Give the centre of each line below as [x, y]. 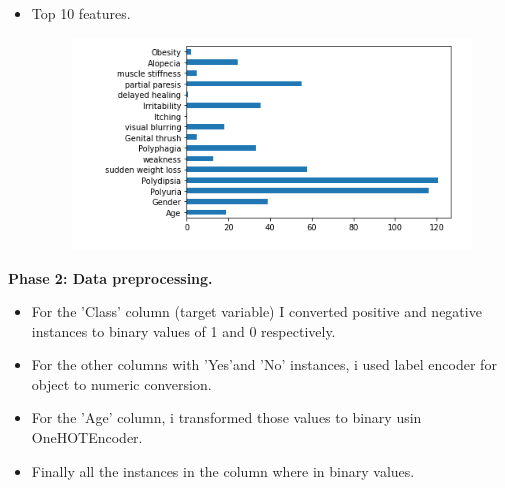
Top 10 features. [81, 13]
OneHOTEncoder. [87, 437]
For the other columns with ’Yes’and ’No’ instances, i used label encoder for [264, 364]
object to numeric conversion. [121, 383]
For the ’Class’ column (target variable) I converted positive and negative [256, 311]
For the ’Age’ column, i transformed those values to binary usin [226, 417]
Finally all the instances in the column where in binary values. [223, 470]
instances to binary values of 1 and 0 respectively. [183, 330]
